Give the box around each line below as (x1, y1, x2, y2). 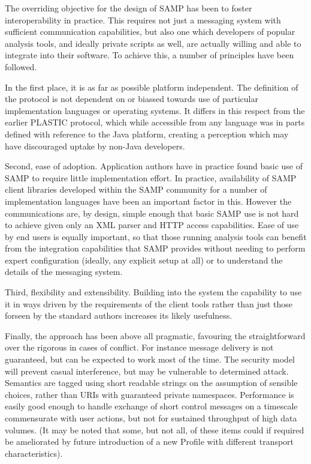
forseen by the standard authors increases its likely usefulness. (5, 309, 233, 322)
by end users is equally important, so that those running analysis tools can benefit (5, 230, 307, 243)
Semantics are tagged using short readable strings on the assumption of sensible (5, 376, 298, 389)
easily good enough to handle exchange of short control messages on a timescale (5, 400, 298, 412)
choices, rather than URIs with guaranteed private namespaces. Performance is (5, 388, 294, 400)
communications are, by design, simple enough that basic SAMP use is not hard (5, 206, 299, 219)
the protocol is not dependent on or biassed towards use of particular (5, 92, 258, 105)
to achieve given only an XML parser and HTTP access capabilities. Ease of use (5, 218, 299, 231)
